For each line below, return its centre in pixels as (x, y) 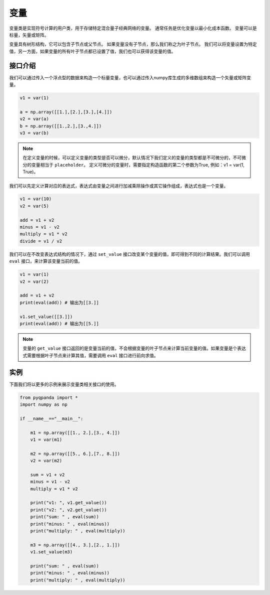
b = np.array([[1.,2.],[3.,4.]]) (61, 126)
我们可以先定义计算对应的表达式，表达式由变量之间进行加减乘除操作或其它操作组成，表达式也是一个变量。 (119, 186)
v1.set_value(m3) (51, 552)
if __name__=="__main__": (51, 418)
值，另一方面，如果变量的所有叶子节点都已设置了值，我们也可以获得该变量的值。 (92, 51)
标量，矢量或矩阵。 (29, 35)
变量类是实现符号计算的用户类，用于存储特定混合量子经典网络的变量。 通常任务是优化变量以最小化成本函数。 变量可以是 (133, 28)
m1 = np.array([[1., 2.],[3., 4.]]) (75, 432)
